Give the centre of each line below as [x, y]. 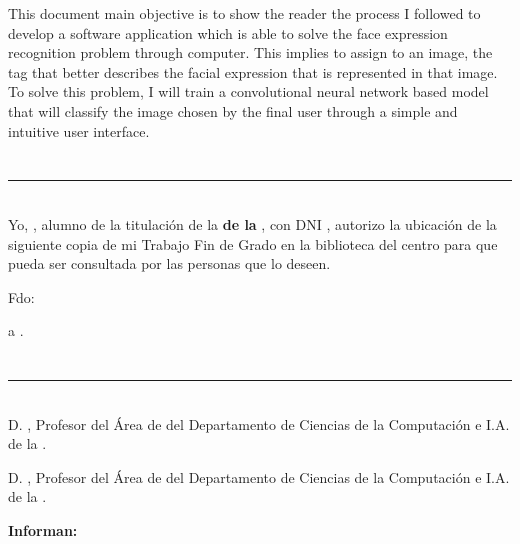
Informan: [43, 530]
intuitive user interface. [79, 130]
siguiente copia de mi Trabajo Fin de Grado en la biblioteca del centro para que [253, 243]
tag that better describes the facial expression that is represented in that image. [253, 71]
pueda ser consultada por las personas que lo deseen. [169, 263]
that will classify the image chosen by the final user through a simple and [233, 110]
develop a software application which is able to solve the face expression [228, 32]
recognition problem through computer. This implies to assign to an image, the [250, 52]
